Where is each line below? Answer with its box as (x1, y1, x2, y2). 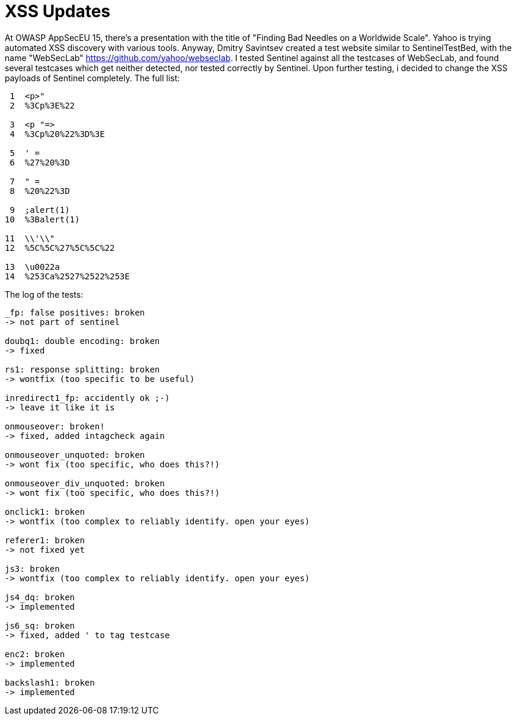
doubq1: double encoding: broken (5, 336, 160, 346)
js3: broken (5, 563, 60, 574)
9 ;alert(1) (9, 205, 70, 215)
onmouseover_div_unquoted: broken (5, 478, 165, 488)
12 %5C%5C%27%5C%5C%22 (5, 243, 115, 253)
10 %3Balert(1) (5, 214, 80, 224)
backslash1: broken (5, 677, 95, 687)
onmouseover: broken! (5, 421, 105, 431)
